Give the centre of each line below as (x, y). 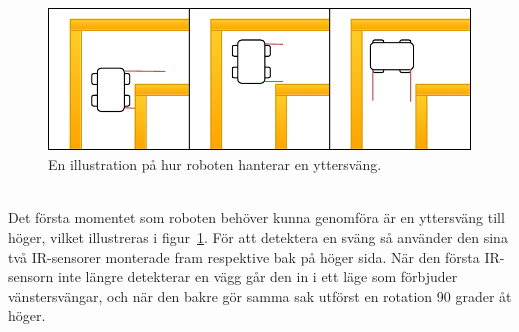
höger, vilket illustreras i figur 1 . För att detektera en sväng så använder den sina (258, 237)
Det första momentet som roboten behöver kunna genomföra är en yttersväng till (256, 217)
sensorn (31, 276)
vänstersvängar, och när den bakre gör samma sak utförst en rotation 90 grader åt (260, 295)
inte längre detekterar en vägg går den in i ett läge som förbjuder (257, 276)
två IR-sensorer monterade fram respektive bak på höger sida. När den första (244, 256)
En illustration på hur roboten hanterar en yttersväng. (215, 164)
